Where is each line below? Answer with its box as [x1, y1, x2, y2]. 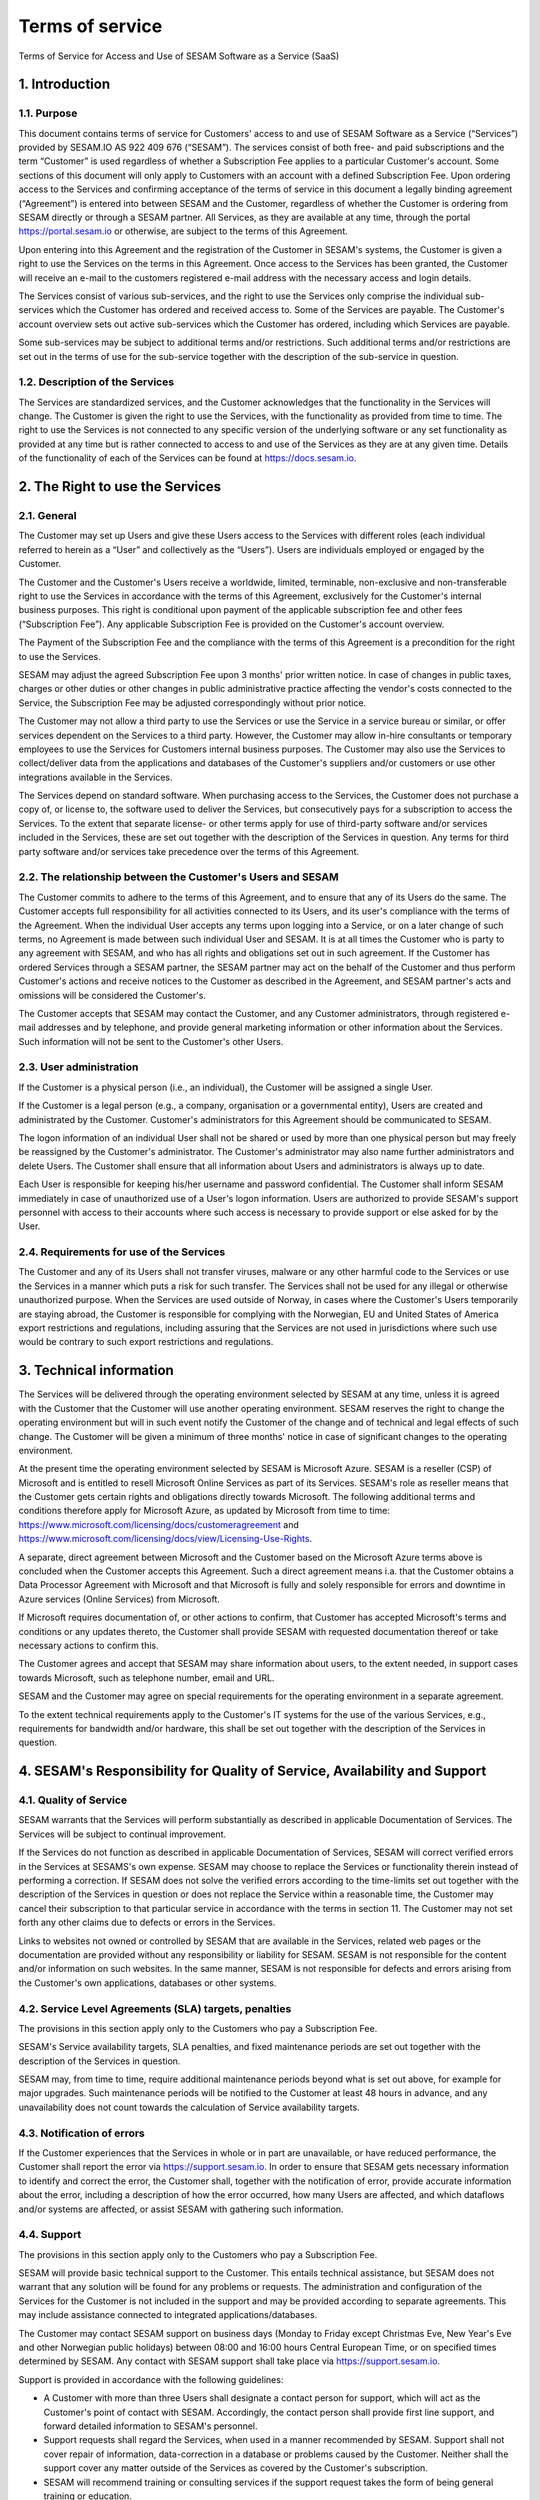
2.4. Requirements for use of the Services [18, 1245, 226, 1259]
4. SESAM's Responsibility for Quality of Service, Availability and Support [18, 1763, 487, 1780]
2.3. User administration [18, 1060, 139, 1074]
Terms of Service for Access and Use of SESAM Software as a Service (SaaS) [18, 50, 340, 62]
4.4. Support [18, 2228, 82, 2242]
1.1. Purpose [18, 106, 78, 120]
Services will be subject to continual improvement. [18, 1828, 227, 1840]
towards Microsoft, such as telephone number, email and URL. [18, 1671, 275, 1684]
